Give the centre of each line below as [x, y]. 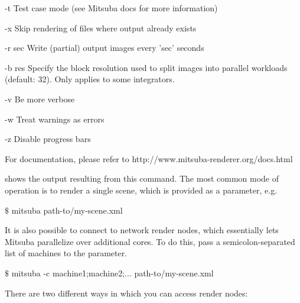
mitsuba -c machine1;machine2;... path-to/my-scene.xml [112, 273]
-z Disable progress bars [48, 139]
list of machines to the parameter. [66, 253]
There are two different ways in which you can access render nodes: [126, 293]
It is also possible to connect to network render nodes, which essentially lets [142, 230]
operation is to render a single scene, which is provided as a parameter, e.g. [141, 190]
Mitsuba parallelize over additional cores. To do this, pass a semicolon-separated [150, 241]
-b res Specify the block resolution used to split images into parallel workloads [146, 67]
